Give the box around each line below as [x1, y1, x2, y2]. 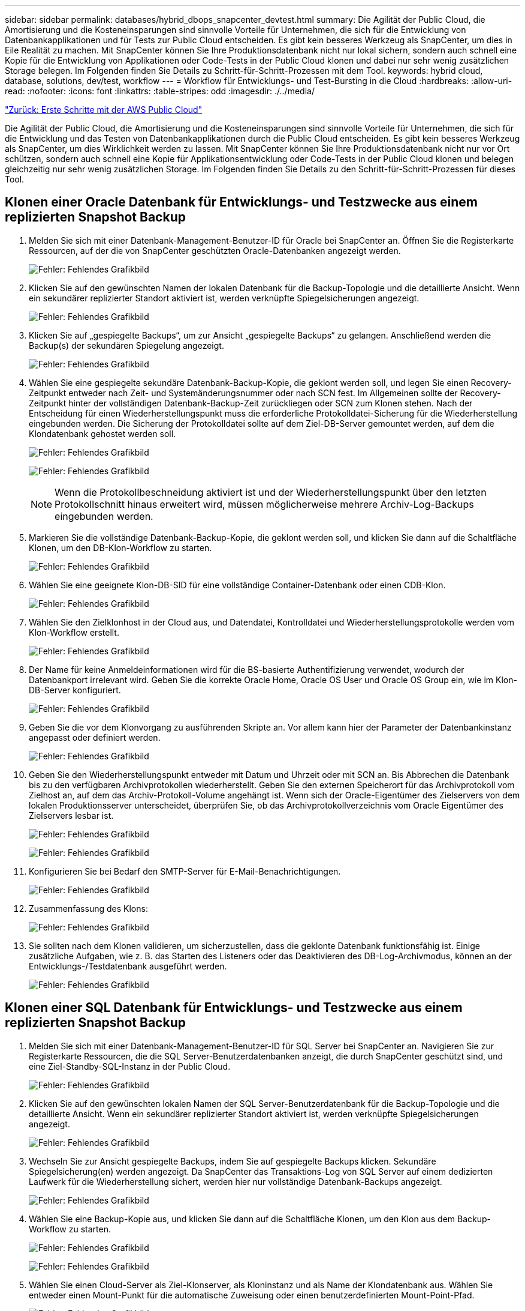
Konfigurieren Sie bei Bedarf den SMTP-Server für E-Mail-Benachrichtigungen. [29, 866, 341, 876]
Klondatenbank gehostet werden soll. [29, 428, 176, 439]
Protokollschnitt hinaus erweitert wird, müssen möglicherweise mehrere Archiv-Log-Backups [55, 498, 474, 510]
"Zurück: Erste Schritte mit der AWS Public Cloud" [5, 104, 203, 115]
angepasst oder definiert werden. [29, 732, 161, 743]
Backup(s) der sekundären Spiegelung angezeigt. [29, 340, 224, 351]
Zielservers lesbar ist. [29, 810, 114, 821]
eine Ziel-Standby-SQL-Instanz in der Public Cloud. [29, 1061, 231, 1071]
